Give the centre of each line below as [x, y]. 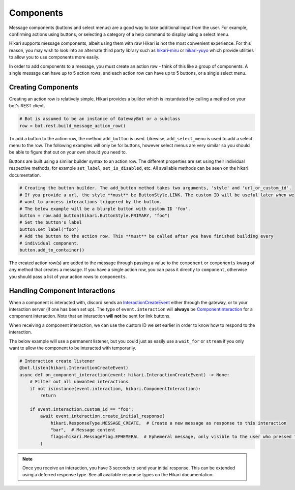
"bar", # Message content [83, 430]
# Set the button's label [51, 222]
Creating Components [44, 87]
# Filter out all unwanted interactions [79, 382]
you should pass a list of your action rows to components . [68, 276]
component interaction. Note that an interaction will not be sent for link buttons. [90, 316]
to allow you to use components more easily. [54, 57]
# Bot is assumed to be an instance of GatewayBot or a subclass [100, 119]
